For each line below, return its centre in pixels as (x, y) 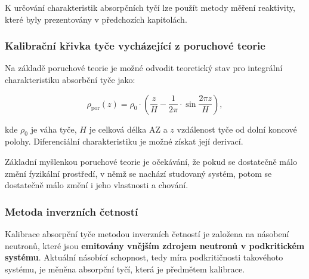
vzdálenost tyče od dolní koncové (237, 129)
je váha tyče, (54, 129)
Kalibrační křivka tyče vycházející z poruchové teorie (135, 46)
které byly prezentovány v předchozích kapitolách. (96, 19)
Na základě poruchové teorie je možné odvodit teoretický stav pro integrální (144, 68)
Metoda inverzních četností (72, 211)
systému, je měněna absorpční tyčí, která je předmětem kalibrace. (125, 269)
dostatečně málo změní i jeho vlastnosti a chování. (97, 185)
